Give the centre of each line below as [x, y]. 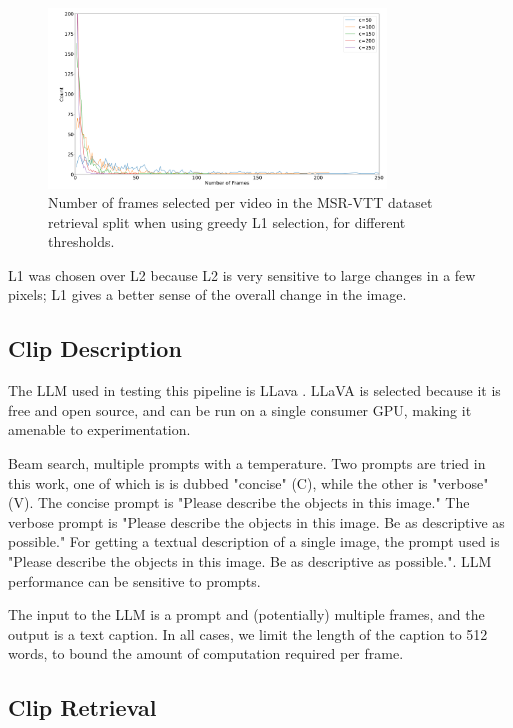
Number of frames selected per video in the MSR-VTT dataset [240, 202]
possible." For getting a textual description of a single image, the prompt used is [254, 541]
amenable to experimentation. [99, 429]
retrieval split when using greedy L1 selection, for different [227, 221]
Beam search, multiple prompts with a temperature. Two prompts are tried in [247, 463]
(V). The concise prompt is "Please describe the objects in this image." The [239, 502]
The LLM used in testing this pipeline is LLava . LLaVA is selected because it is [254, 390]
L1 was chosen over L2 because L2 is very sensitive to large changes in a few [242, 274]
